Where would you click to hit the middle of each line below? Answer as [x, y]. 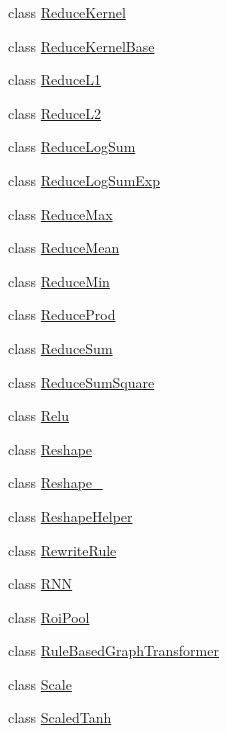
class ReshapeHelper [70, 515]
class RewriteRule [62, 549]
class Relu [39, 415]
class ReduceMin [59, 280]
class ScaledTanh [60, 717]
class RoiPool [49, 616]
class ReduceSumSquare [81, 381]
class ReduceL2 [55, 112]
